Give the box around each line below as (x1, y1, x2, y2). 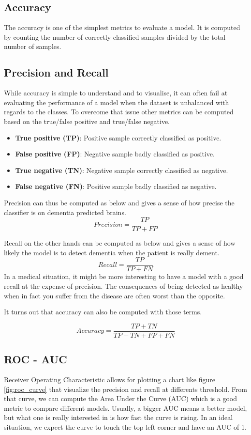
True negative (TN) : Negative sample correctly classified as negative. (15, 165, 228, 175)
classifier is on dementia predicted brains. (4, 207, 126, 217)
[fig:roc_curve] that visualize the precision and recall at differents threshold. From (4, 384, 247, 394)
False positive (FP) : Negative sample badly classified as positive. (15, 149, 215, 159)
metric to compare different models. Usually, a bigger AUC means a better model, (4, 403, 247, 413)
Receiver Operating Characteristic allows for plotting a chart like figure (4, 374, 215, 385)
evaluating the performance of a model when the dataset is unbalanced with (4, 97, 229, 107)
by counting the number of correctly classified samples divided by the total (4, 31, 226, 42)
